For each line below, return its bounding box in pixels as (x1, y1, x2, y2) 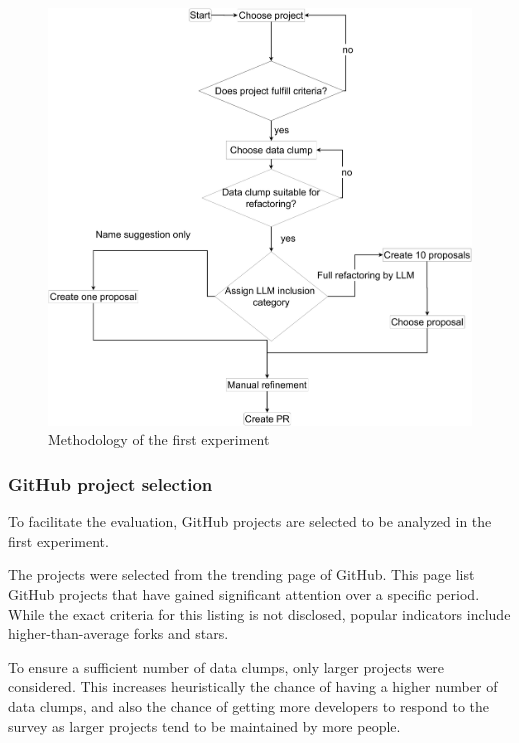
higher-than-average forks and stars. (8, 623, 229, 644)
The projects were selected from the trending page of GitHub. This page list (8, 564, 475, 585)
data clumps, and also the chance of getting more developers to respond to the (8, 695, 490, 716)
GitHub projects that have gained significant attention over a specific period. (8, 583, 480, 604)
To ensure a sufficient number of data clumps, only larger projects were (8, 656, 445, 677)
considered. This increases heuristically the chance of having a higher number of (8, 676, 498, 697)
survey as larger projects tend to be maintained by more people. (8, 715, 401, 736)
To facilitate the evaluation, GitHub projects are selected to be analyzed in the (8, 511, 492, 532)
